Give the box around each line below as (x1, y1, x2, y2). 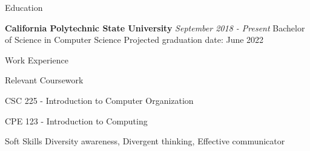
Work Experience (5, 53, 68, 66)
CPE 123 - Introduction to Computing (5, 114, 148, 127)
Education (5, 1, 43, 13)
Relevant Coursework (5, 74, 84, 86)
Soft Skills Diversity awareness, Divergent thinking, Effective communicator (5, 135, 285, 147)
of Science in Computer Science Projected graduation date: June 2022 (5, 33, 264, 46)
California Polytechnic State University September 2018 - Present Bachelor (5, 21, 305, 34)
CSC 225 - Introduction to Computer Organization (5, 94, 194, 106)
